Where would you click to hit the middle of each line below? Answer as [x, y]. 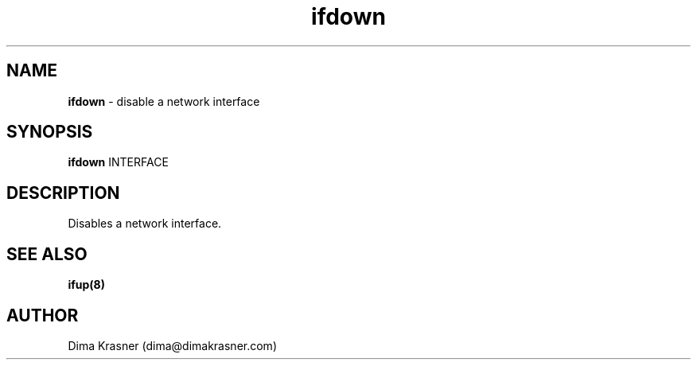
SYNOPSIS [50, 132]
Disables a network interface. [145, 224]
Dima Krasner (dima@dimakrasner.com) [172, 345]
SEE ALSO [47, 254]
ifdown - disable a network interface [164, 101]
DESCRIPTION [63, 193]
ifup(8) [86, 285]
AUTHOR [43, 315]
